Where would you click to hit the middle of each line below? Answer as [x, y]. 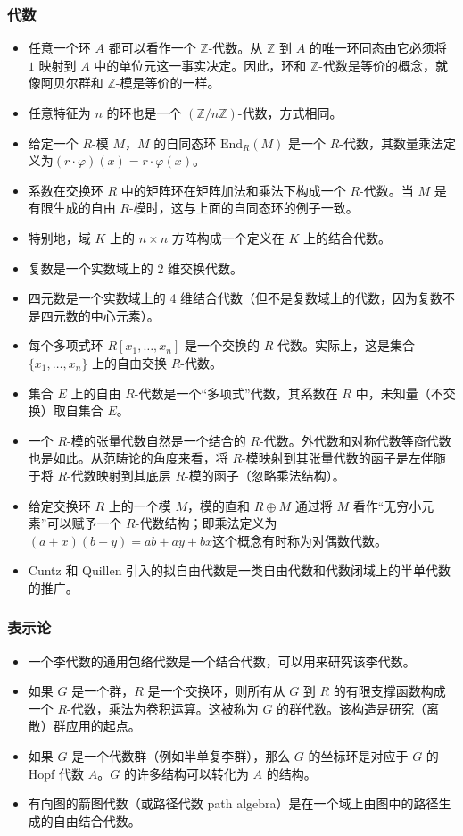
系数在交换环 [66, 190]
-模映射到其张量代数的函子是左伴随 [344, 458]
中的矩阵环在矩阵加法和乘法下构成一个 [233, 190]
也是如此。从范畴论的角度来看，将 [128, 458]
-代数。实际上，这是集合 [344, 345]
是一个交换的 [223, 345]
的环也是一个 [144, 113]
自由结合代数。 [97, 820]
